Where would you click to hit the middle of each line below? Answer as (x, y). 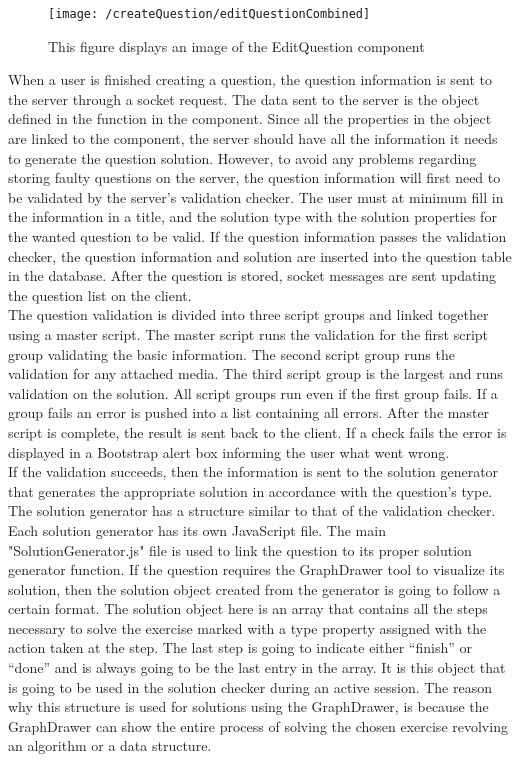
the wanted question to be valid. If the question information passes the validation (257, 236)
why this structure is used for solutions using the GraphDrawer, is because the (248, 706)
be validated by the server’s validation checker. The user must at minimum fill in (256, 196)
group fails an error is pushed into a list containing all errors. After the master (249, 412)
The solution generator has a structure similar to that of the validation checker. (252, 510)
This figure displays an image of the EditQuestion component (236, 45)
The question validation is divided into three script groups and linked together (248, 314)
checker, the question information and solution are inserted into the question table (260, 255)
